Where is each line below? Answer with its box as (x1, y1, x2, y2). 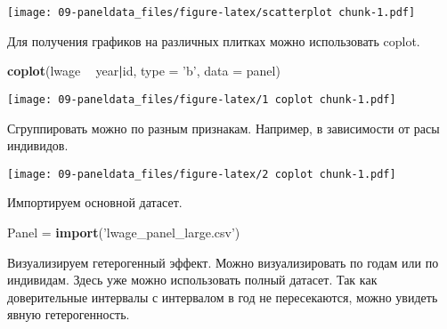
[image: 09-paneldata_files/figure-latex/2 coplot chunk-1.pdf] (7, 167, 396, 181)
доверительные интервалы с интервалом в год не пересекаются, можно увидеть (7, 287, 438, 306)
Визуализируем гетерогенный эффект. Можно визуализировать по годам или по (7, 253, 439, 271)
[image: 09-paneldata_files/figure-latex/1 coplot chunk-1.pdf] (7, 92, 396, 106)
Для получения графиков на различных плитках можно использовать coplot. (7, 31, 420, 50)
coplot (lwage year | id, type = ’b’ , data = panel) (7, 61, 280, 80)
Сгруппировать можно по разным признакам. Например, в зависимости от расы (7, 118, 440, 137)
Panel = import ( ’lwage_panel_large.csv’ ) (7, 222, 240, 241)
